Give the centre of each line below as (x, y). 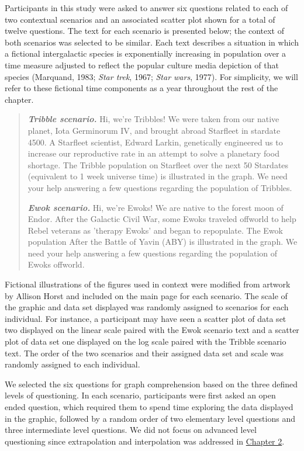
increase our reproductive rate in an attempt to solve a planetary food (153, 153)
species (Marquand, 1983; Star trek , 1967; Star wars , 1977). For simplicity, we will (151, 76)
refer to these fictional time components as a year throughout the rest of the (141, 88)
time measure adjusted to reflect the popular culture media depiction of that (142, 65)
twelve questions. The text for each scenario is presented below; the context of (144, 31)
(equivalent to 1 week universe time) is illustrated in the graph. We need (158, 176)
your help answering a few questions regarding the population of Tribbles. (160, 187)
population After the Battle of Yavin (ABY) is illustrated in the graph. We (163, 242)
